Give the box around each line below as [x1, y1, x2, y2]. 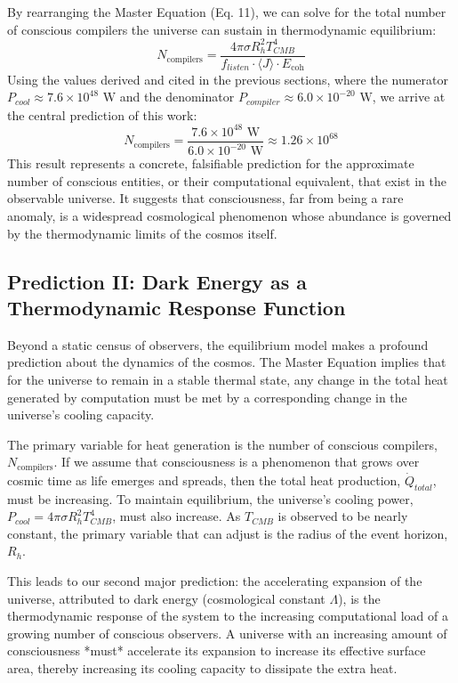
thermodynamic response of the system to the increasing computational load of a [7, 606, 448, 625]
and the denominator [119, 87, 235, 106]
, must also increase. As [112, 507, 241, 525]
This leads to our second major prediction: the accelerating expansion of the [7, 572, 422, 590]
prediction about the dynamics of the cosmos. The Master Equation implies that [7, 353, 446, 371]
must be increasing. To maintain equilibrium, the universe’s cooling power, [7, 489, 414, 508]
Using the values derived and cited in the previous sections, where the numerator [7, 69, 449, 88]
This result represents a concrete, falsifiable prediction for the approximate [7, 154, 414, 173]
